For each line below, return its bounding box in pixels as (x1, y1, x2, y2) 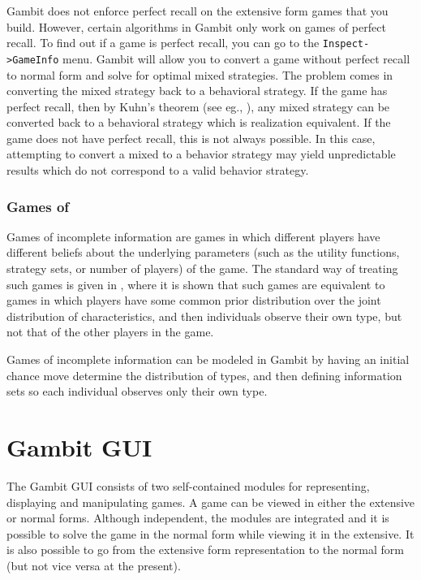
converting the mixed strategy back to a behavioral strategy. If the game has (6, 82, 388, 99)
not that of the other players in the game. (6, 323, 214, 340)
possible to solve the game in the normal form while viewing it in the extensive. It (6, 525, 415, 542)
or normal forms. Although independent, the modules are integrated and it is (6, 509, 389, 526)
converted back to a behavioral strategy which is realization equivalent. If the (6, 114, 391, 131)
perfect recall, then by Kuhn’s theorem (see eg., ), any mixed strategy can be (6, 97, 390, 115)
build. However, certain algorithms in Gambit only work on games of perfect (6, 18, 386, 35)
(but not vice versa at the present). (6, 556, 181, 574)
